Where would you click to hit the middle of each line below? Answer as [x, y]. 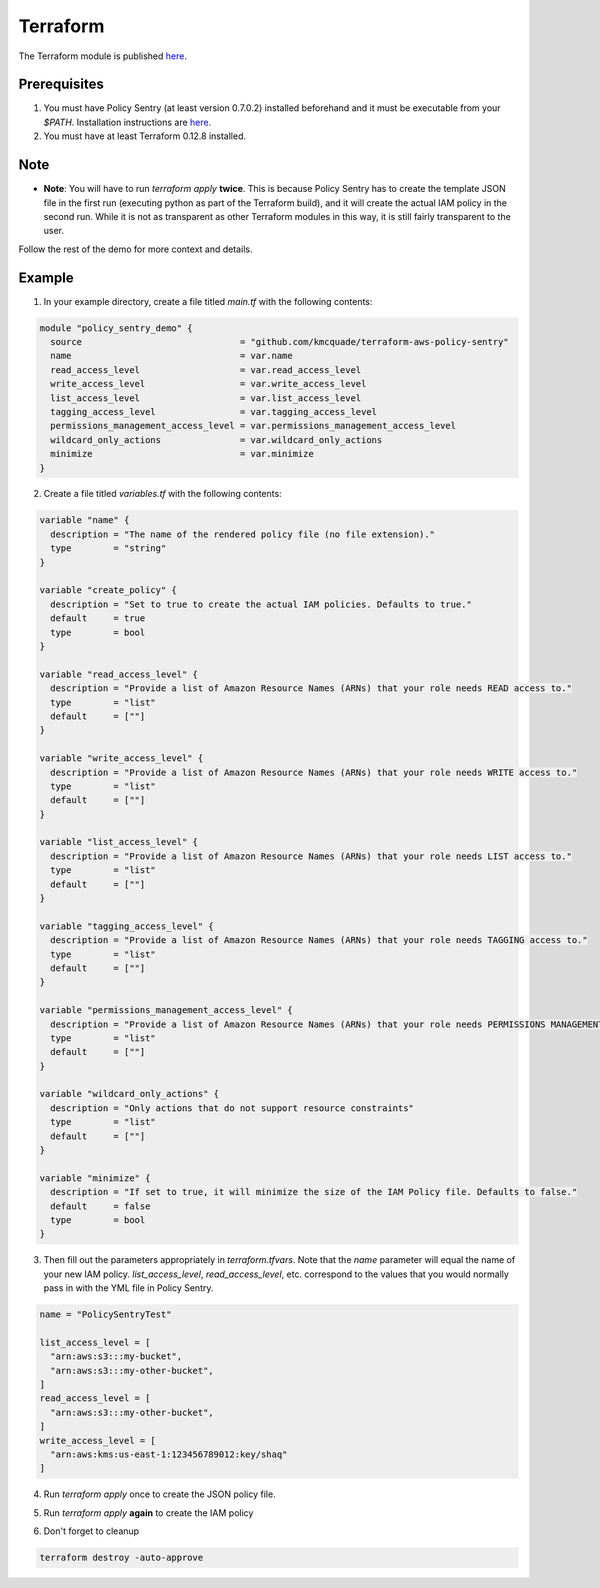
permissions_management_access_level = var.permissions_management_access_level [253, 426]
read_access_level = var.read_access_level [206, 369]
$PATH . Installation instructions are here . [127, 122]
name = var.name [172, 356]
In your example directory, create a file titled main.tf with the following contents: [208, 301]
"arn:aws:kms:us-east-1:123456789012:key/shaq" [169, 1454]
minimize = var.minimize [182, 454]
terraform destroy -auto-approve [121, 1558]
